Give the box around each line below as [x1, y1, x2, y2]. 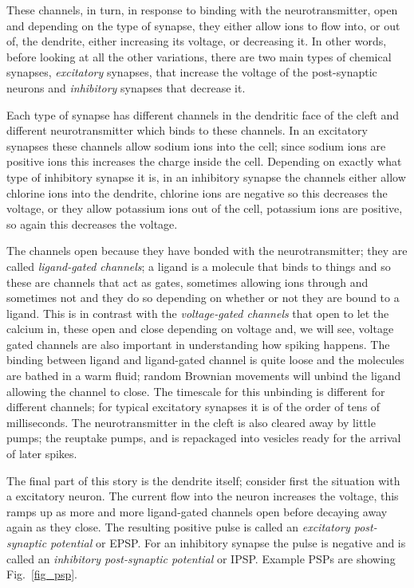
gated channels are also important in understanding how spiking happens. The [6, 335, 390, 352]
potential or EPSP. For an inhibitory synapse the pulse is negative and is [50, 535, 406, 551]
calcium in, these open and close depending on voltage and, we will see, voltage [6, 320, 394, 337]
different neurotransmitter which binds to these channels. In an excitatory [6, 122, 368, 139]
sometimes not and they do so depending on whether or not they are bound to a [6, 289, 400, 306]
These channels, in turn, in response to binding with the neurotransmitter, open [6, 2, 398, 18]
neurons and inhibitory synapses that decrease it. [6, 79, 246, 96]
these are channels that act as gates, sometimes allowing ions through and [6, 273, 369, 290]
